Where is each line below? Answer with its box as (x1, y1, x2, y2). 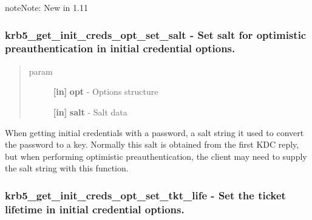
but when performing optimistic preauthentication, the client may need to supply (5, 150, 307, 162)
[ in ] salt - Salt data (53, 105, 127, 118)
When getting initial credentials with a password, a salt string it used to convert (5, 126, 304, 139)
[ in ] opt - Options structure (53, 85, 158, 98)
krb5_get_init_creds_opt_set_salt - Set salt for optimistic (5, 27, 307, 42)
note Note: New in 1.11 (5, 1, 88, 13)
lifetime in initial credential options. (5, 201, 185, 216)
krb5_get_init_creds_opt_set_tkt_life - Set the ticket (5, 187, 286, 202)
